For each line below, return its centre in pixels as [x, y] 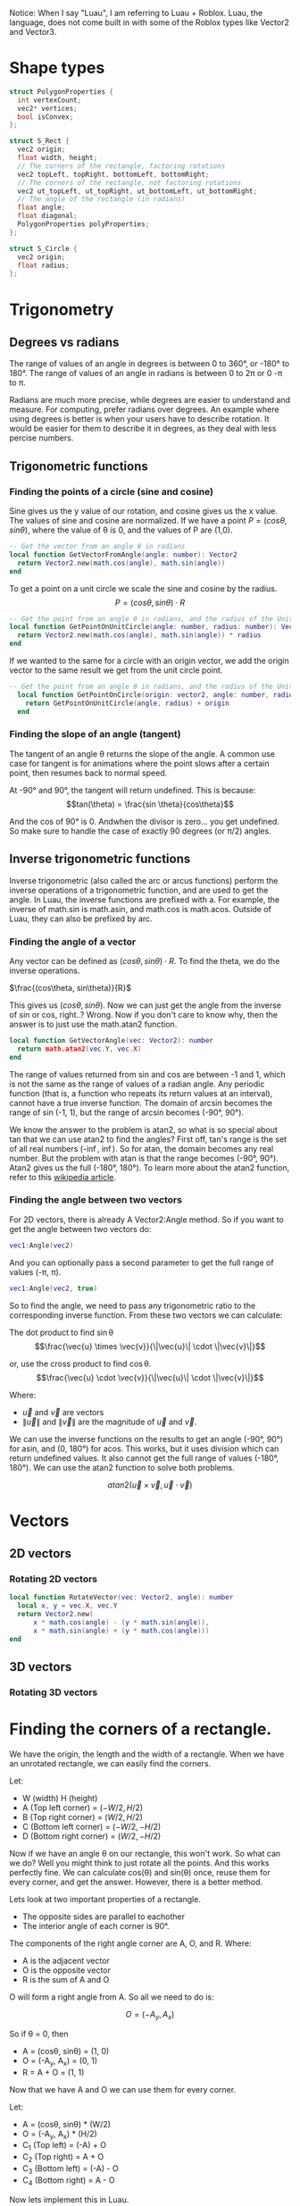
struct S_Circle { [43, 248]
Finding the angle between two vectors [96, 1200]
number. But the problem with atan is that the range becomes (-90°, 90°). [144, 1158]
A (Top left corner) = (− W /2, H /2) [83, 1808]
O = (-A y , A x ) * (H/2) [60, 2135]
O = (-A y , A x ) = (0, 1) [60, 2061]
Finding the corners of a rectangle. [141, 1729]
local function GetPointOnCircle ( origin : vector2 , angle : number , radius [157, 695]
